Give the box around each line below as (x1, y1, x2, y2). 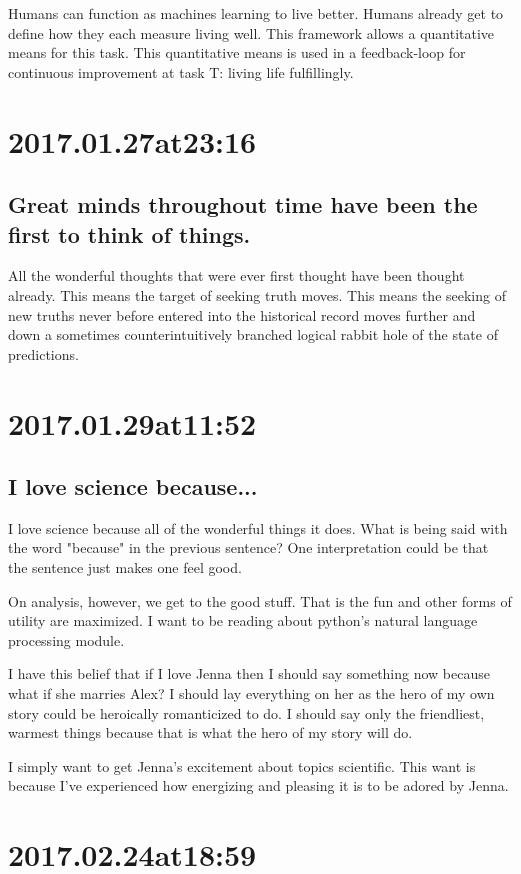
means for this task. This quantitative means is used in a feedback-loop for (8, 42, 466, 63)
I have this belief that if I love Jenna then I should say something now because (8, 663, 490, 684)
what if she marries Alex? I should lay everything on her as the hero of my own (8, 683, 495, 704)
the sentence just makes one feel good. (8, 557, 242, 578)
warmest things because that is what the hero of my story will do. (8, 722, 413, 743)
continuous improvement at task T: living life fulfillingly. (8, 61, 354, 82)
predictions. (8, 343, 79, 364)
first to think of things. (8, 218, 251, 249)
